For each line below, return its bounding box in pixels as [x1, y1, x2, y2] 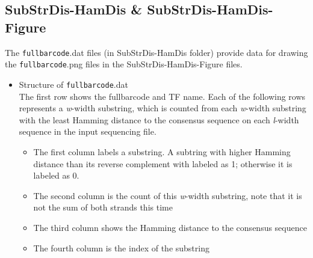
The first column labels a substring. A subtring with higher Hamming [33, 145, 291, 158]
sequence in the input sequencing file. [19, 125, 156, 138]
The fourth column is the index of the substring [33, 241, 209, 254]
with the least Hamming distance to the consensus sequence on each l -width [19, 113, 299, 126]
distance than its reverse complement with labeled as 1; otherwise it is [33, 157, 293, 170]
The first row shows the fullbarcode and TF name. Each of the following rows [19, 90, 306, 102]
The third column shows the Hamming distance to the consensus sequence [33, 221, 307, 233]
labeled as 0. [33, 169, 79, 182]
